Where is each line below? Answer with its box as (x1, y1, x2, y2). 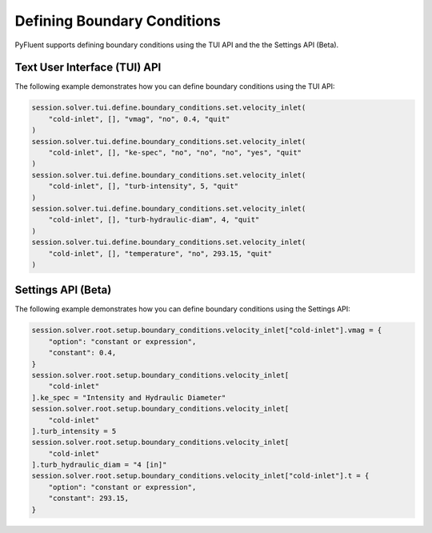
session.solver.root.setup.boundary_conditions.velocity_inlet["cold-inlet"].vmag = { (31, 326, 382, 335)
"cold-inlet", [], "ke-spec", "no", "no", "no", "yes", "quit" (48, 148, 302, 157)
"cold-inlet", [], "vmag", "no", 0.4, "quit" (48, 114, 230, 123)
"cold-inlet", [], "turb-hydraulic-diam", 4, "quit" (48, 215, 260, 224)
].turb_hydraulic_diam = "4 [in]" (31, 460, 167, 470)
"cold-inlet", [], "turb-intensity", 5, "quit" (48, 182, 239, 191)
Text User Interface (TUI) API (14, 61, 162, 74)
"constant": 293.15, (48, 494, 130, 503)
